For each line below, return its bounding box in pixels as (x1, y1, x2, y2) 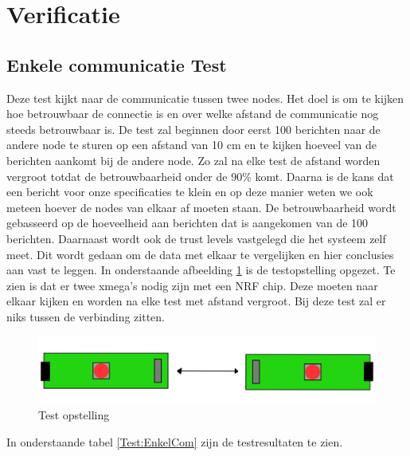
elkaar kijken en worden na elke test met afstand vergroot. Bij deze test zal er (6, 293, 386, 309)
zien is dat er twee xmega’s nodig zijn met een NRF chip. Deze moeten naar (6, 277, 378, 293)
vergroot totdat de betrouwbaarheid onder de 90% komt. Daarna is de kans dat (6, 167, 394, 184)
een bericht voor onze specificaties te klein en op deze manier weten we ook (6, 183, 373, 200)
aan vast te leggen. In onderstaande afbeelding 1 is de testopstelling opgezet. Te (6, 261, 396, 278)
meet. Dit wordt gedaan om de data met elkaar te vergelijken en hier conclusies (6, 246, 394, 262)
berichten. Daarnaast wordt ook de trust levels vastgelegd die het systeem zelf (6, 230, 386, 246)
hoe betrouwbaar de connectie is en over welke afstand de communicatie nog (6, 105, 379, 122)
